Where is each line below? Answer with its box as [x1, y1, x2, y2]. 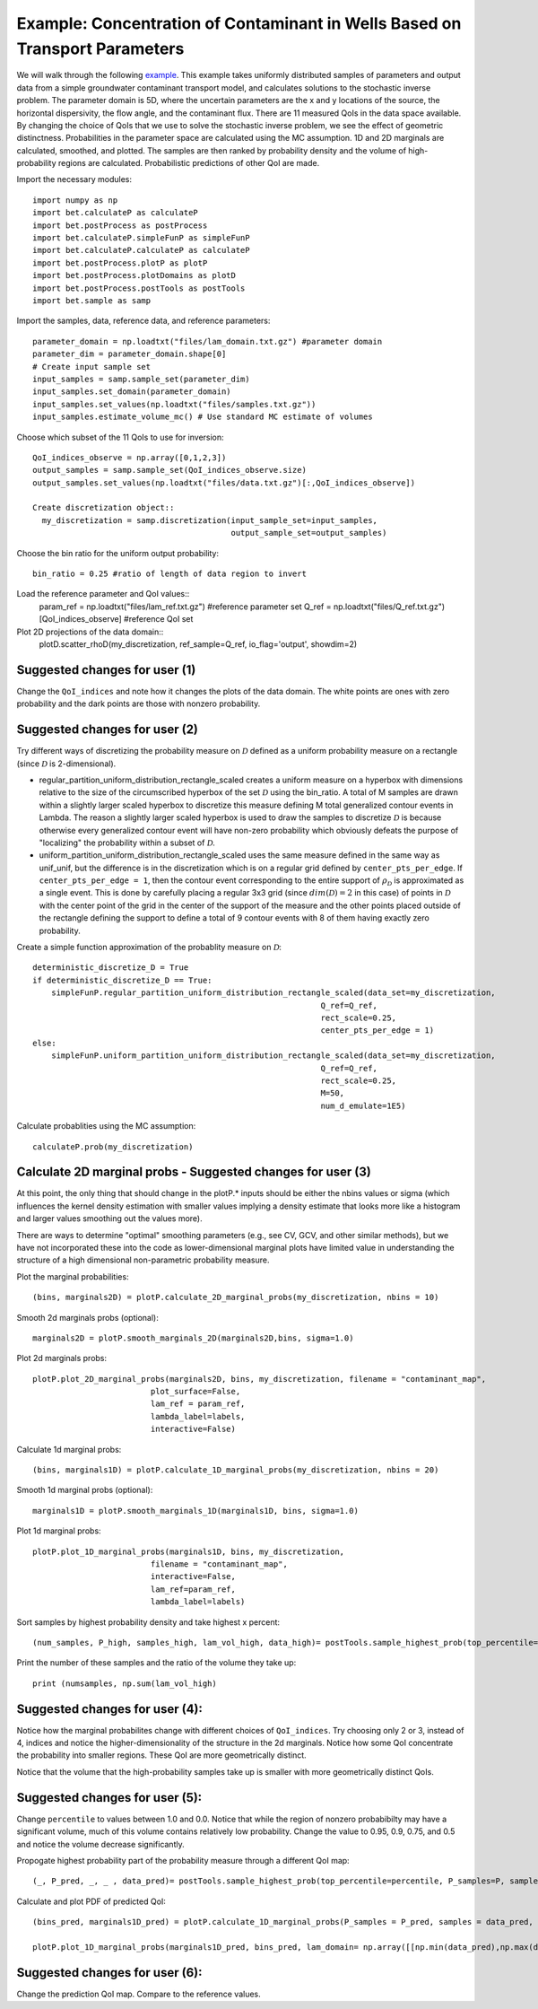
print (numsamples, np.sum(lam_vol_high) [32, 1678, 217, 1689]
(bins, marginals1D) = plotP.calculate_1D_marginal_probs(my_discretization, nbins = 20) [32, 1465, 439, 1475]
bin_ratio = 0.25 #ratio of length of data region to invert [32, 569, 307, 579]
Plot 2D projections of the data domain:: [16, 626, 164, 637]
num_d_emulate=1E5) [320, 1100, 406, 1111]
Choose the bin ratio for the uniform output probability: [16, 547, 220, 558]
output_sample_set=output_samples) [230, 528, 387, 538]
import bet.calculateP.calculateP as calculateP [32, 245, 250, 256]
